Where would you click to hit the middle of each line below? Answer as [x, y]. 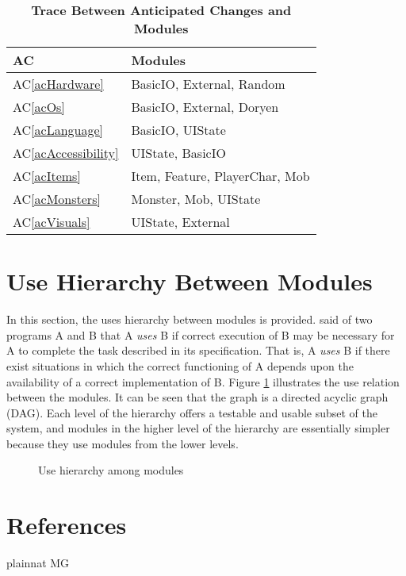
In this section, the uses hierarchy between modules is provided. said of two [190, 319]
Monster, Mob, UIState [196, 199]
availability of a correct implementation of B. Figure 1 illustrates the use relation [203, 381]
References [67, 525]
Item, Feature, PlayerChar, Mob [220, 176]
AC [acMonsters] [57, 199]
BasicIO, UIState [178, 130]
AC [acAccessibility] [66, 153]
